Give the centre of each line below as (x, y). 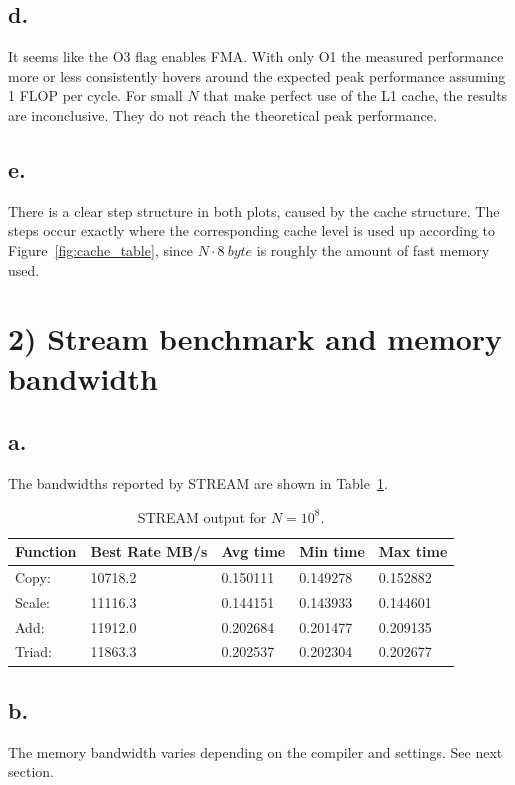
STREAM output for (202, 516)
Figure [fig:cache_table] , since (101, 249)
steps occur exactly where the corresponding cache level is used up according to (252, 230)
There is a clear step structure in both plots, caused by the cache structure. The (254, 210)
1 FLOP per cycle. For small (95, 95)
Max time (413, 551)
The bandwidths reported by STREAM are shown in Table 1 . (198, 482)
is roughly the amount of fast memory (373, 249)
